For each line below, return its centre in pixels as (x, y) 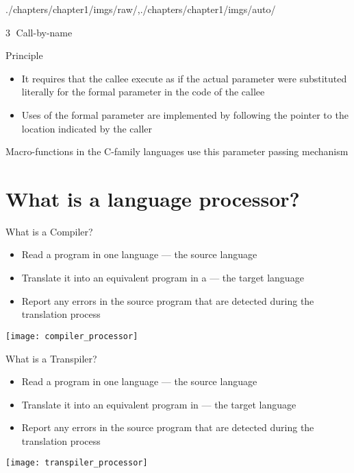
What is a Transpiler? (51, 358)
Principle (24, 55)
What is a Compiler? (49, 231)
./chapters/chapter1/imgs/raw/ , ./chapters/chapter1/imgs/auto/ (141, 9)
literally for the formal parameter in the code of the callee (143, 92)
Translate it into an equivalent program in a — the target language (163, 278)
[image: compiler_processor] (72, 336)
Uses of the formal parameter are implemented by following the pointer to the (185, 114)
